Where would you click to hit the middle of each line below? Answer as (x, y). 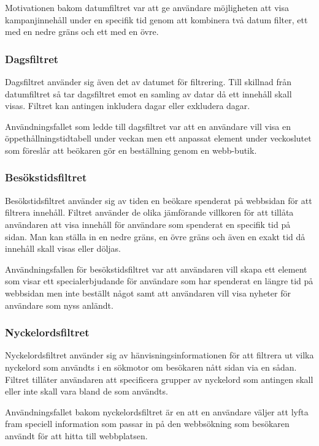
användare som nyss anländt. (59, 305)
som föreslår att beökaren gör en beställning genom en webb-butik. (131, 150)
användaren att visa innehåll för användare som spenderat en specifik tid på (148, 224)
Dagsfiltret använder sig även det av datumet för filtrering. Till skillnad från (148, 81)
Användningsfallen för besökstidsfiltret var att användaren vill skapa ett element (156, 269)
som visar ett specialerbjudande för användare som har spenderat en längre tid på (159, 281)
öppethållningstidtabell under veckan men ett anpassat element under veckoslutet (158, 138)
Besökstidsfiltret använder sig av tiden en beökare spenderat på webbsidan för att (159, 200)
